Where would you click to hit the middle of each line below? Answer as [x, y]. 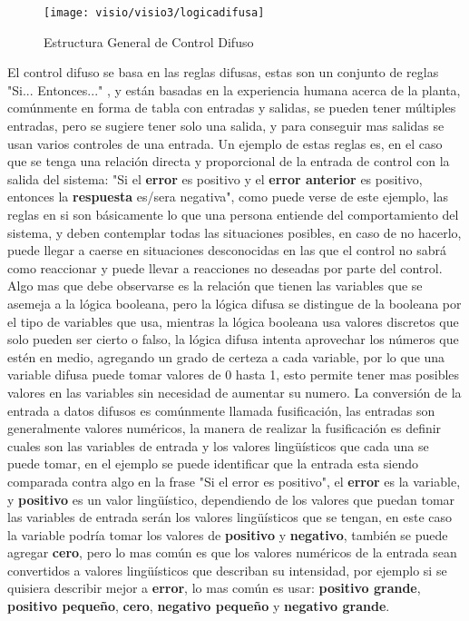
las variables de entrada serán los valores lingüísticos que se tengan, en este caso [230, 517]
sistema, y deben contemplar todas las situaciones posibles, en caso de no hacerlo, [234, 232]
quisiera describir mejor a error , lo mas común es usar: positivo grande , [214, 588]
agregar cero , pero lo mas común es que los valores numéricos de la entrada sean [232, 552]
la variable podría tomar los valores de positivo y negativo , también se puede [228, 534]
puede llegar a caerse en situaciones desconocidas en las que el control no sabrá [227, 250]
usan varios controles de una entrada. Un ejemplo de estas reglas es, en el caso [225, 143]
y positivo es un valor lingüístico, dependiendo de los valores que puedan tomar [231, 499]
